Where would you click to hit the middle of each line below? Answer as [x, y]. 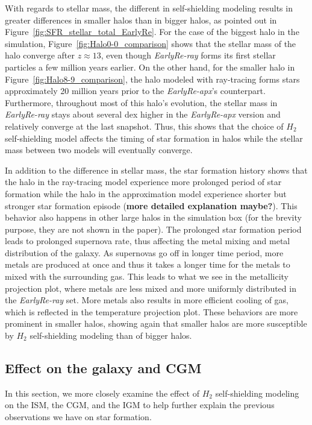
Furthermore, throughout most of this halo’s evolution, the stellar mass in [141, 102]
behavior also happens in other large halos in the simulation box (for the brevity [153, 217]
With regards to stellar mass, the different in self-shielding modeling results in [149, 8]
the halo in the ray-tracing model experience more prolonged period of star [143, 182]
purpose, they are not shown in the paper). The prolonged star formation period [153, 229]
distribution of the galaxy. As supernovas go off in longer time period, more [144, 252]
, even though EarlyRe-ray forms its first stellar [188, 55]
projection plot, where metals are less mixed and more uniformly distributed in [151, 288]
